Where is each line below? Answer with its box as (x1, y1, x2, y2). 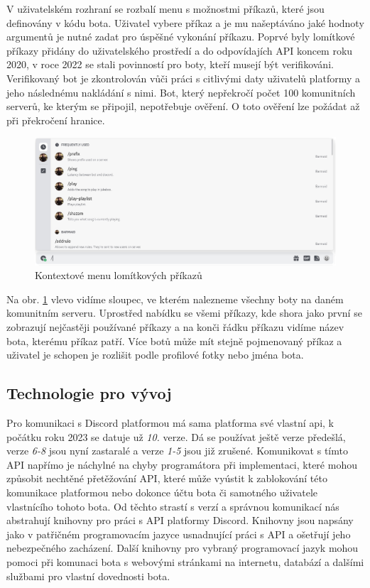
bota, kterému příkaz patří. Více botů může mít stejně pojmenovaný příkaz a (6, 333, 342, 348)
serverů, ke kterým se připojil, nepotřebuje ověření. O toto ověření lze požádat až (6, 99, 360, 114)
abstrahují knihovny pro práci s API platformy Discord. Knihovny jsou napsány (6, 513, 354, 528)
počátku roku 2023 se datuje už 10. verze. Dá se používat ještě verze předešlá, (6, 429, 346, 444)
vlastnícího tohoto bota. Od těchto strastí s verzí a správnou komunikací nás (6, 499, 339, 513)
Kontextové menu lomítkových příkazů (35, 268, 202, 283)
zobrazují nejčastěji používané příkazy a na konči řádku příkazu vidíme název (6, 320, 344, 334)
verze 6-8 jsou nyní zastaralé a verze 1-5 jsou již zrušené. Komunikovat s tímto (6, 443, 348, 458)
